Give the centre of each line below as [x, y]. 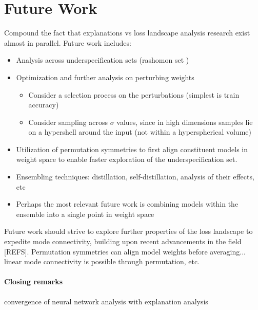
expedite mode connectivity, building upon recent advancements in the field [123, 241]
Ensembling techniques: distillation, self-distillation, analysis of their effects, [135, 177]
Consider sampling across [68, 122]
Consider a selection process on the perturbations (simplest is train [134, 94]
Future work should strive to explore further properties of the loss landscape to [128, 231]
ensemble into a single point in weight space [85, 214]
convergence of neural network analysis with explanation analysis [106, 301]
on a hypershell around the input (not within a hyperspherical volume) [140, 132]
